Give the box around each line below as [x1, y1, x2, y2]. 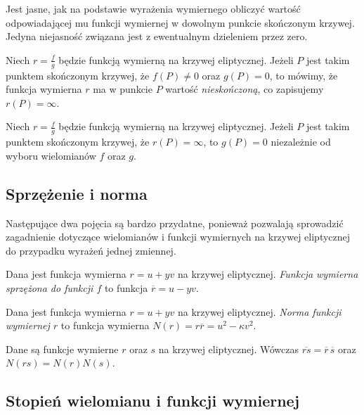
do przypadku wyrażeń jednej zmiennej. [6, 243, 176, 257]
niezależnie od [271, 134, 331, 149]
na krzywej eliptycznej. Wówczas [158, 341, 299, 356]
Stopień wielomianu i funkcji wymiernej [6, 390, 300, 411]
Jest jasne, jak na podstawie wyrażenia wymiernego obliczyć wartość [6, 1, 301, 15]
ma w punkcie [93, 82, 152, 96]
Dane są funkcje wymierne [6, 341, 119, 356]
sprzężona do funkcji [6, 280, 93, 295]
